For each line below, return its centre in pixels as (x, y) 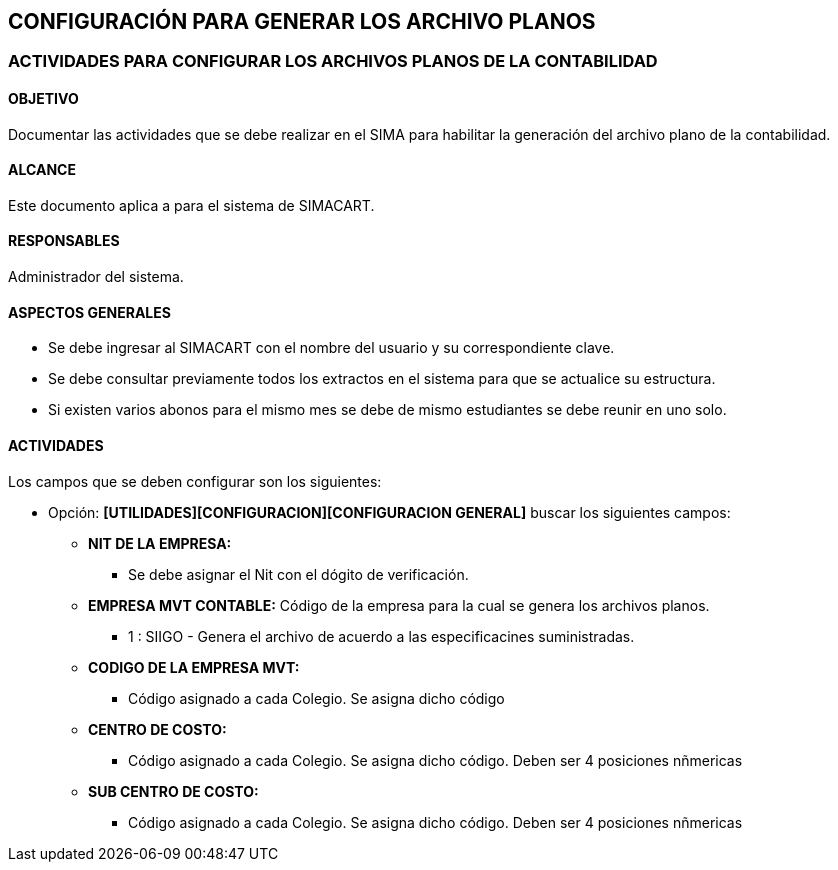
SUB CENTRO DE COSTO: (173, 791)
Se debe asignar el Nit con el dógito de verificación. (298, 574)
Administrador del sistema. (96, 277)
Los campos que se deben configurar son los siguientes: (195, 481)
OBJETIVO (43, 99)
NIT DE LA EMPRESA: (160, 543)
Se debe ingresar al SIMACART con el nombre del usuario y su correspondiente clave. (331, 348)
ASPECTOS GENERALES (89, 312)
